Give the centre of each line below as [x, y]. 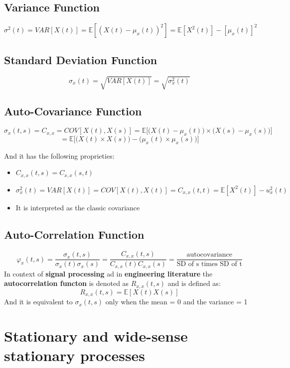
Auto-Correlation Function [74, 234]
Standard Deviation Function [81, 59]
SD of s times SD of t [209, 264]
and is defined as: [194, 283]
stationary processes [75, 355]
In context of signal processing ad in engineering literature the [108, 273]
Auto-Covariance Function [73, 111]
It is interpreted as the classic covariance [78, 207]
